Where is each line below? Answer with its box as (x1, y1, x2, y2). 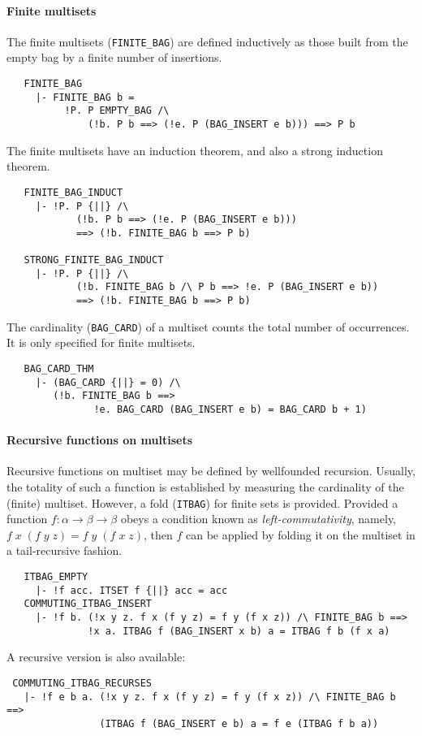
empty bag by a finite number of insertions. (6, 49, 222, 66)
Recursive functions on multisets (6, 431, 193, 448)
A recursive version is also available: (6, 648, 186, 665)
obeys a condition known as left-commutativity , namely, (120, 510, 397, 527)
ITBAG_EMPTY (24, 571, 88, 583)
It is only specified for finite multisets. (6, 334, 196, 351)
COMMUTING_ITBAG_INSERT (24, 598, 152, 610)
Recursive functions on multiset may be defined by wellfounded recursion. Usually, (6, 462, 416, 479)
